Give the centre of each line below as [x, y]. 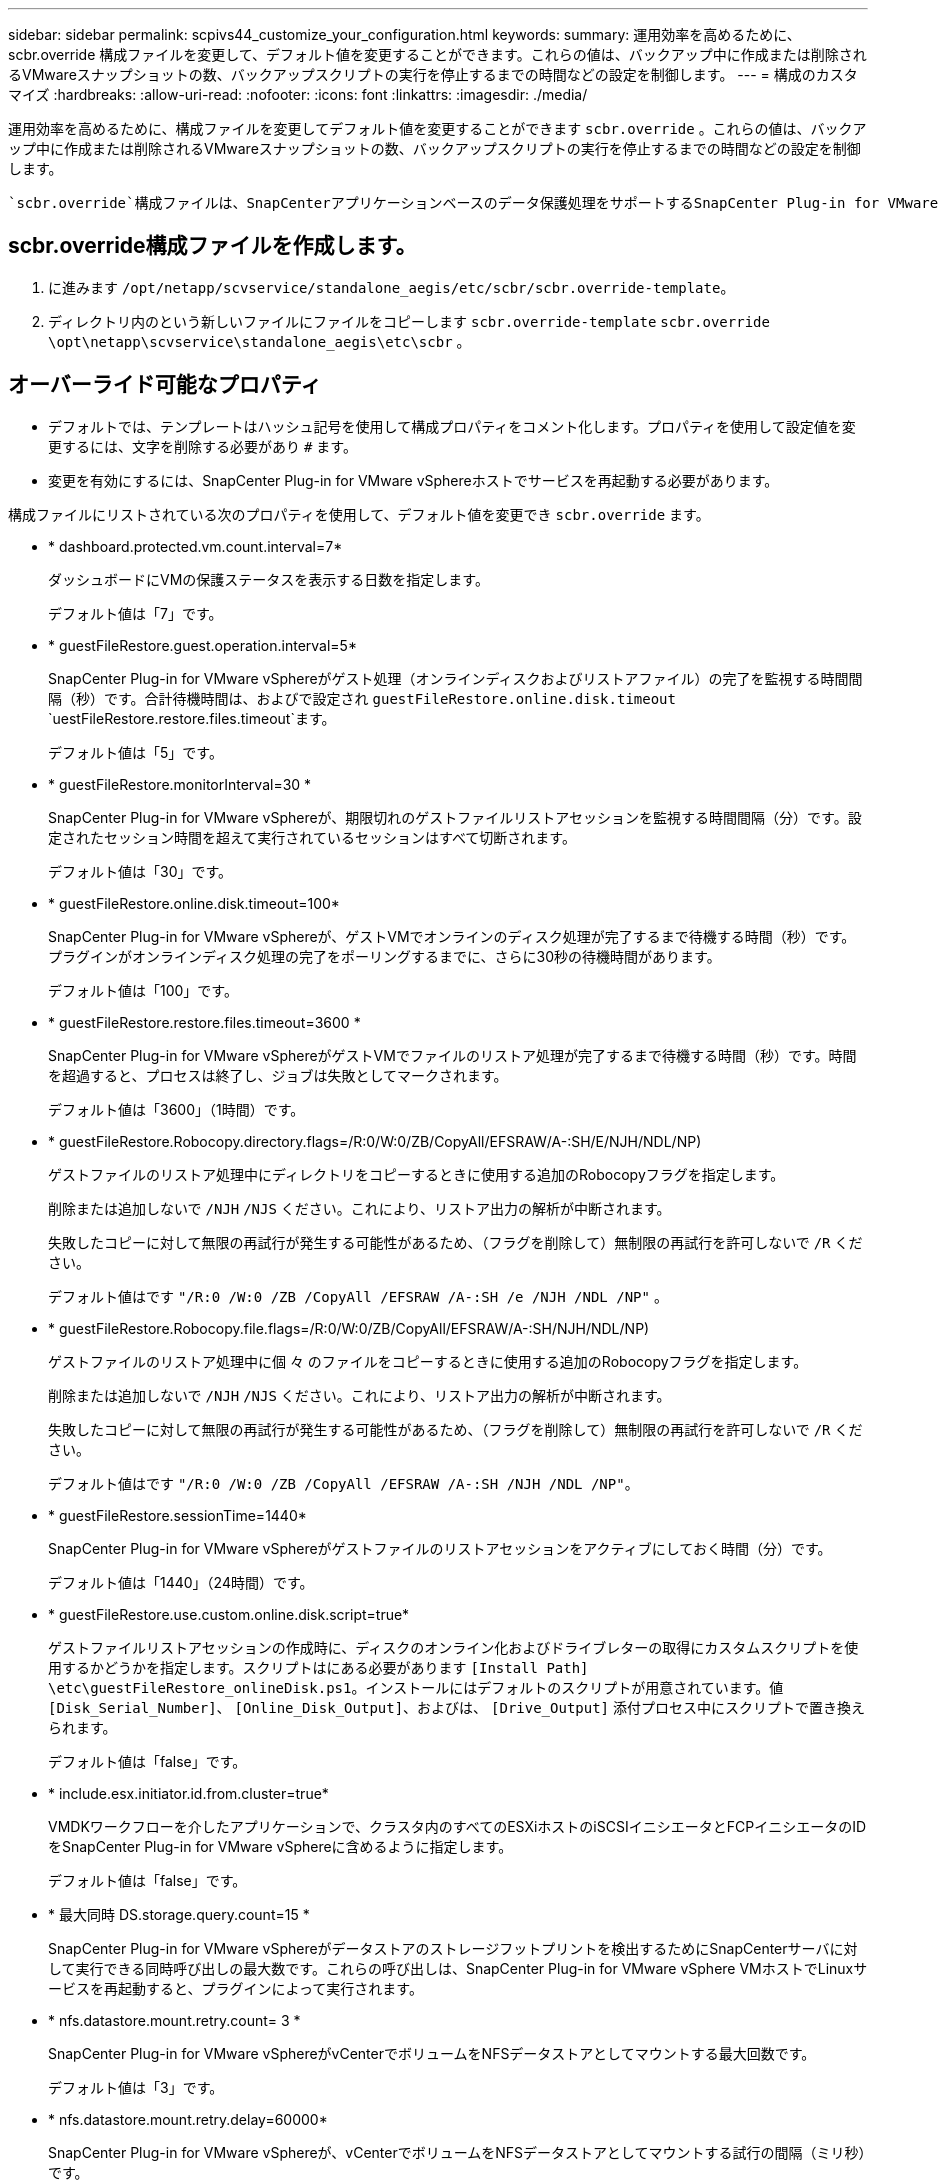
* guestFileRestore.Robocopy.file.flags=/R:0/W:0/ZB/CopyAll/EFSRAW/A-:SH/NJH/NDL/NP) [349, 1328]
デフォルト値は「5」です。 [135, 752]
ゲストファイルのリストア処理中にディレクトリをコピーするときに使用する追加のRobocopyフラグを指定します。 [416, 1174]
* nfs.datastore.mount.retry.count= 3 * [174, 2020]
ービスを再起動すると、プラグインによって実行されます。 [235, 1988]
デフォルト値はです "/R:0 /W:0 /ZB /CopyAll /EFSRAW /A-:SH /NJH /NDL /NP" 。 [343, 1483]
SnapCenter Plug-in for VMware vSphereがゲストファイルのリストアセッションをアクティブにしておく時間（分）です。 [440, 1548]
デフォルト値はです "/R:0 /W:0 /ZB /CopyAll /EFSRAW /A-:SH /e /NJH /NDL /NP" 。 [358, 1296]
